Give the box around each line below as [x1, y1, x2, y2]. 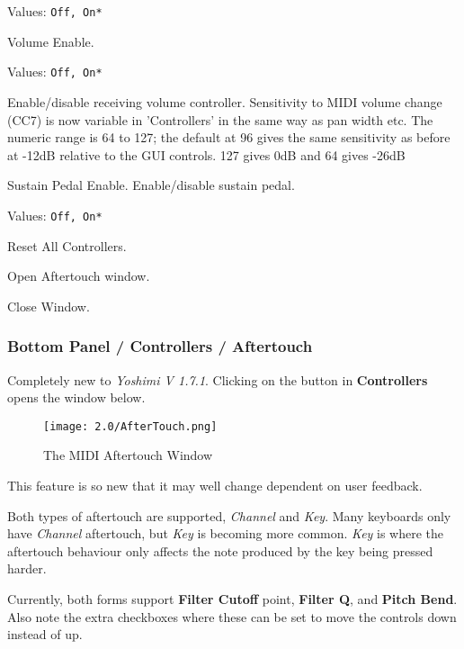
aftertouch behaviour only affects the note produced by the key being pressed [7, 541, 433, 560]
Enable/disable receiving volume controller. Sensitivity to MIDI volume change [7, 92, 442, 111]
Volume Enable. [7, 32, 94, 50]
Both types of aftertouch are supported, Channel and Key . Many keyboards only [7, 506, 451, 525]
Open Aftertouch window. [7, 266, 150, 285]
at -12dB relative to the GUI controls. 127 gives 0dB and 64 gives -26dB [7, 145, 406, 164]
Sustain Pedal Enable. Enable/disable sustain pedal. [7, 176, 295, 194]
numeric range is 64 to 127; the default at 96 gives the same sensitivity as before [7, 128, 451, 147]
